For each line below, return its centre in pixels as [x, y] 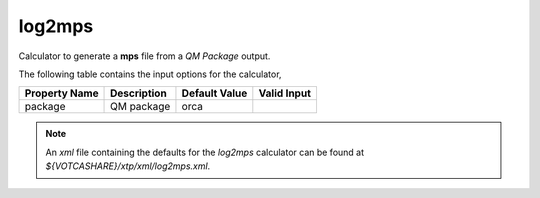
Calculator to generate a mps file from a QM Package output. [144, 56]
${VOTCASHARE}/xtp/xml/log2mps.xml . [128, 166]
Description [138, 93]
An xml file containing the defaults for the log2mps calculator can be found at [205, 152]
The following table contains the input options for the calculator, [150, 74]
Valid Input [285, 93]
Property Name [61, 93]
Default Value [214, 93]
